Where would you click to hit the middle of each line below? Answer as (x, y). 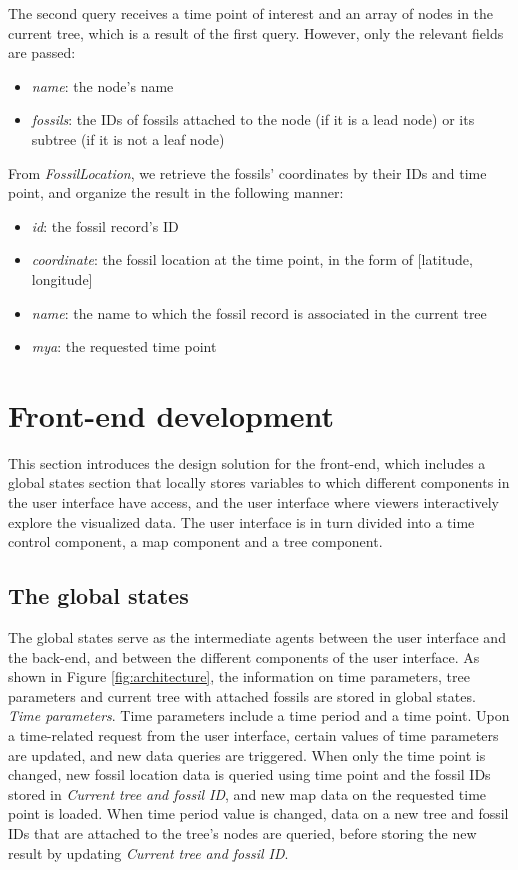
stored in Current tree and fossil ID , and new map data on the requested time (247, 793)
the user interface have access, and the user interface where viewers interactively (253, 502)
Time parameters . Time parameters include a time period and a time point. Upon (259, 715)
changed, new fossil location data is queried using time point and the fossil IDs (249, 774)
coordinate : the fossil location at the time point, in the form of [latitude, (252, 259)
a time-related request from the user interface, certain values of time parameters (253, 734)
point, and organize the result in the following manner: (176, 192)
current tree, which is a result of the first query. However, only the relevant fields (256, 32)
